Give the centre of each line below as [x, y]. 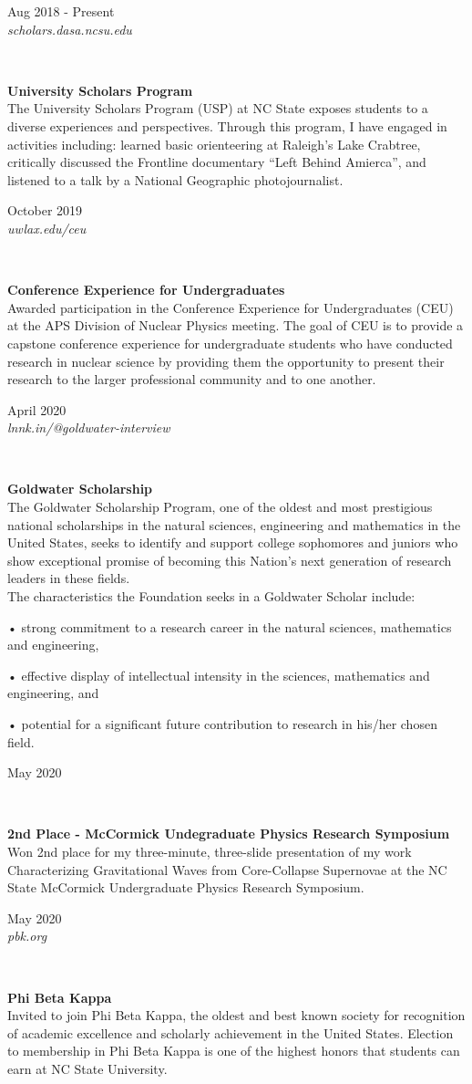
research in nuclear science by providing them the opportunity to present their [226, 361]
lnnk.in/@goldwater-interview [89, 427]
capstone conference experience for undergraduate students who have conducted [230, 343]
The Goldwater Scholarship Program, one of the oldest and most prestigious [220, 507]
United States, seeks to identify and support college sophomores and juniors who [233, 542]
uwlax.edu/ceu [47, 228]
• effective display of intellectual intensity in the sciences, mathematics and [219, 675]
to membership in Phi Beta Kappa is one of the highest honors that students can [234, 1051]
